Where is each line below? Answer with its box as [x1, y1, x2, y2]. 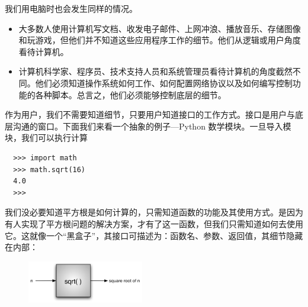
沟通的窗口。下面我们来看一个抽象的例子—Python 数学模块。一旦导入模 [12, 119, 291, 132]
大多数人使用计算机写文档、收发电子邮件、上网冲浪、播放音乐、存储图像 [18, 22, 301, 34]
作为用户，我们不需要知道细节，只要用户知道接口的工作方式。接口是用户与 [5, 108, 295, 121]
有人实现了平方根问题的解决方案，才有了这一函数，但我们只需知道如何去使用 [5, 217, 303, 230]
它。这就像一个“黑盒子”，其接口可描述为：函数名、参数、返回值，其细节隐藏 [5, 229, 303, 241]
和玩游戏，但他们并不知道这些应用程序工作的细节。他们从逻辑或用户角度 [18, 34, 301, 46]
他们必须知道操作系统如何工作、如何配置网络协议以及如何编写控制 [35, 76, 293, 89]
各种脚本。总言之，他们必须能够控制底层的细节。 [35, 88, 226, 101]
